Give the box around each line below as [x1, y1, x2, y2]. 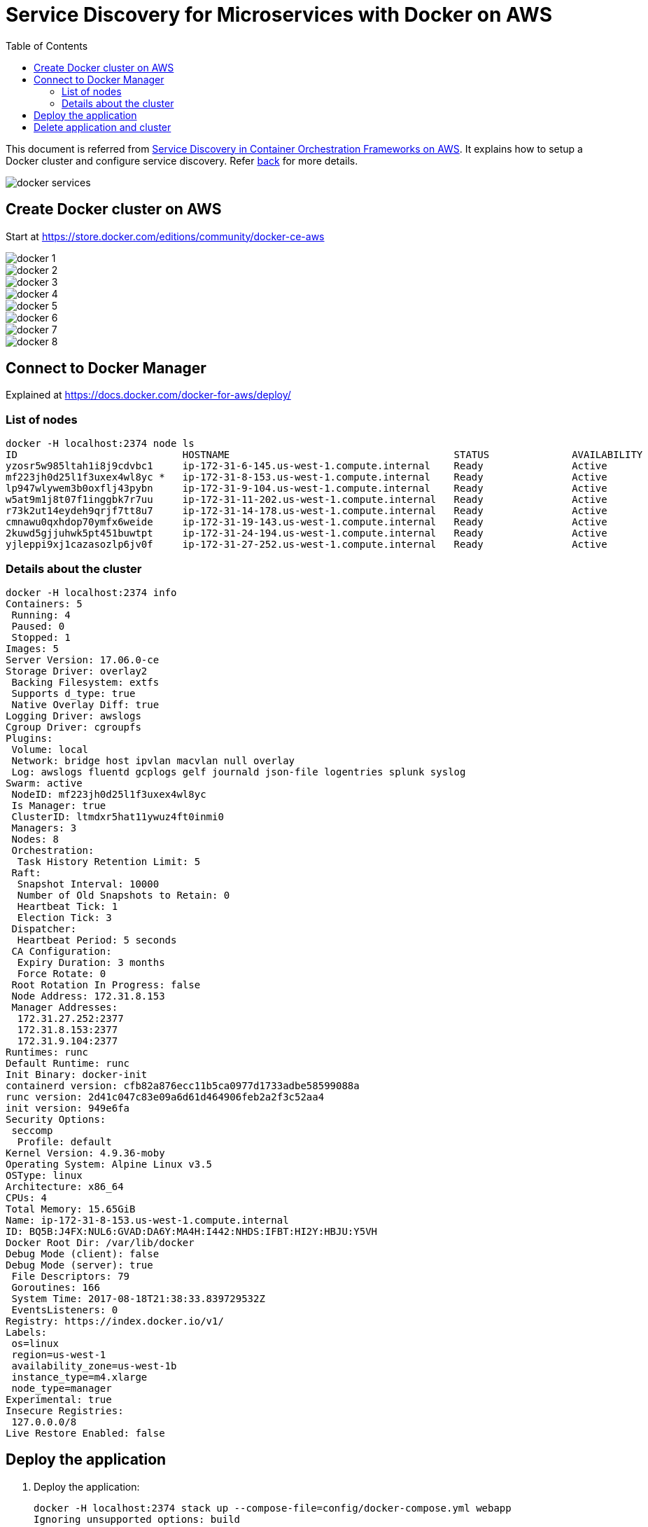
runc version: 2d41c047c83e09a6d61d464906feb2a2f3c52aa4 [6, 1091, 325, 1103]
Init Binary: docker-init [6, 1068, 148, 1080]
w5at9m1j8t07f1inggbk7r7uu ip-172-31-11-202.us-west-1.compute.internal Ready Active [6, 494, 607, 506]
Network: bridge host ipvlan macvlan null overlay [11, 754, 295, 766]
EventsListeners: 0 [11, 1304, 118, 1315]
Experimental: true [6, 1393, 112, 1405]
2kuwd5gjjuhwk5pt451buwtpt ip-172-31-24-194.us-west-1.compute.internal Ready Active [6, 527, 607, 539]
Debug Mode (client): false [6, 1248, 160, 1259]
